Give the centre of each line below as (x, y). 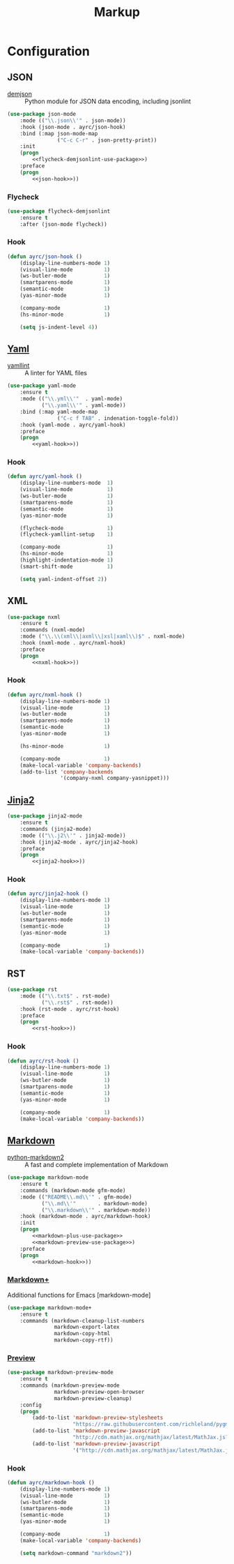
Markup (117, 12)
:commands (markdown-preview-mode (70, 1385)
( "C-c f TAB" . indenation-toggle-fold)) (118, 418)
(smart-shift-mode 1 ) (67, 566)
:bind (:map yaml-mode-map (59, 412)
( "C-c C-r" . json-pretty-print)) (107, 140)
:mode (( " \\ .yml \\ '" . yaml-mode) (71, 399)
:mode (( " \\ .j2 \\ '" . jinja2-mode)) (73, 835)
